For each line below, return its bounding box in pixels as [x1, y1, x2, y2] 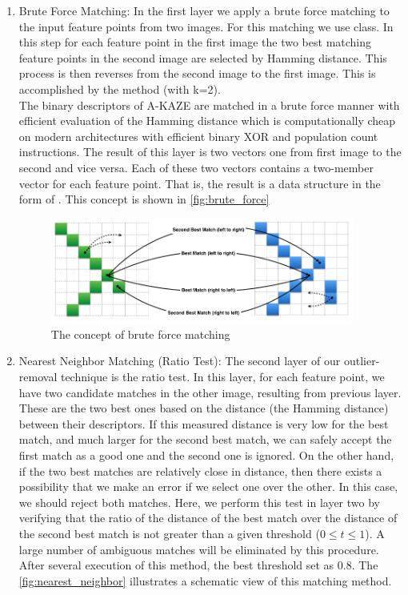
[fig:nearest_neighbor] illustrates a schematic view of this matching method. [18, 572, 392, 589]
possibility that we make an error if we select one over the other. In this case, [18, 478, 398, 495]
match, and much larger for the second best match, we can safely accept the [18, 431, 392, 448]
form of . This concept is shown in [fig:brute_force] [18, 191, 270, 207]
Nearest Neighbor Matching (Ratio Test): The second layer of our [18, 352, 341, 369]
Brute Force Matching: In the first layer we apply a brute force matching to [18, 2, 390, 18]
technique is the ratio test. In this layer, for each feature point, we [60, 368, 385, 385]
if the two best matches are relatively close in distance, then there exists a [18, 462, 382, 479]
